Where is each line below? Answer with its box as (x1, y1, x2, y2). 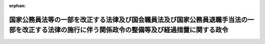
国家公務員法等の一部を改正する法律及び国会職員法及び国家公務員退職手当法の (9, 15, 248, 24)
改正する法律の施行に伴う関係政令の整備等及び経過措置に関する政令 (22, 26, 228, 34)
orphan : (9, 3, 26, 8)
